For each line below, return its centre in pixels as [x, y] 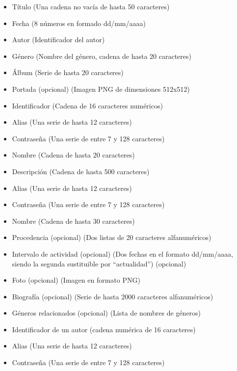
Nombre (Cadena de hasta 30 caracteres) [73, 221]
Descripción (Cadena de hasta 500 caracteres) [81, 171]
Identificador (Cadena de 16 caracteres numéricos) [87, 105]
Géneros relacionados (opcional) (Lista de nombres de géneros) [106, 313]
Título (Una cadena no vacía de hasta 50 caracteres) [91, 6]
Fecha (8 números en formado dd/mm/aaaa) [79, 23]
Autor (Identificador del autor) [58, 40]
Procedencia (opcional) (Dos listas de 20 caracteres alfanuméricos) [112, 237]
